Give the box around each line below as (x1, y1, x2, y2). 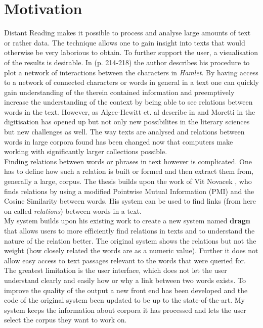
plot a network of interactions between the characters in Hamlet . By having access (4, 67, 258, 77)
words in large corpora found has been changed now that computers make (4, 136, 233, 147)
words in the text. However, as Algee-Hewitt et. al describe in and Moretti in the (4, 106, 255, 117)
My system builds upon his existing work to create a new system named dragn (4, 215, 250, 226)
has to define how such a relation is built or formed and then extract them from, (4, 166, 254, 176)
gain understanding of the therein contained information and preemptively (4, 86, 235, 97)
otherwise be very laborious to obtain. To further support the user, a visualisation (4, 47, 258, 58)
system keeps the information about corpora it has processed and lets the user (4, 304, 246, 315)
